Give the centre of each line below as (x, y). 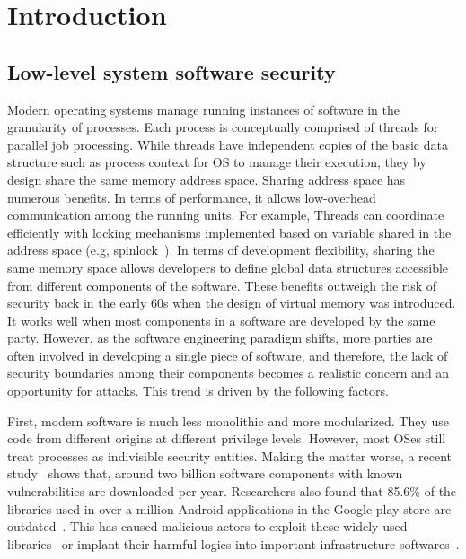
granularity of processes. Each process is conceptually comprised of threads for (223, 127)
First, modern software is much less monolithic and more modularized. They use (228, 420)
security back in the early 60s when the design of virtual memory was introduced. (232, 303)
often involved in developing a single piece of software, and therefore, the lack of (228, 355)
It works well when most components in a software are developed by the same (221, 320)
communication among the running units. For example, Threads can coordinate (226, 215)
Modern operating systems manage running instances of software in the (203, 109)
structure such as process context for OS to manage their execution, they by (217, 162)
